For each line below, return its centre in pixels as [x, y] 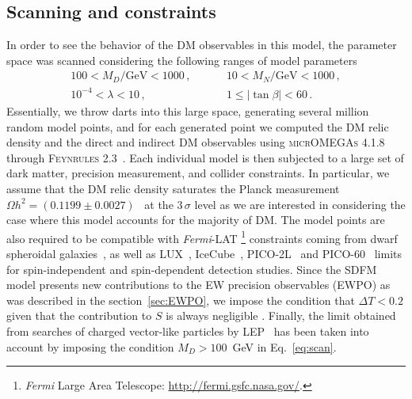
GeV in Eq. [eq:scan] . [284, 346]
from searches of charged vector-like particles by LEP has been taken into [188, 331]
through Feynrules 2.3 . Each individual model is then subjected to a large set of [205, 157]
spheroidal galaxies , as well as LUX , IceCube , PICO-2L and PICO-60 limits [204, 253]
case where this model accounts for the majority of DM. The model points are [196, 220]
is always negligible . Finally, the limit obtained [281, 315]
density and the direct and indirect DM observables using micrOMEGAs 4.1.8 [196, 142]
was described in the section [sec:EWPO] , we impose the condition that [181, 300]
